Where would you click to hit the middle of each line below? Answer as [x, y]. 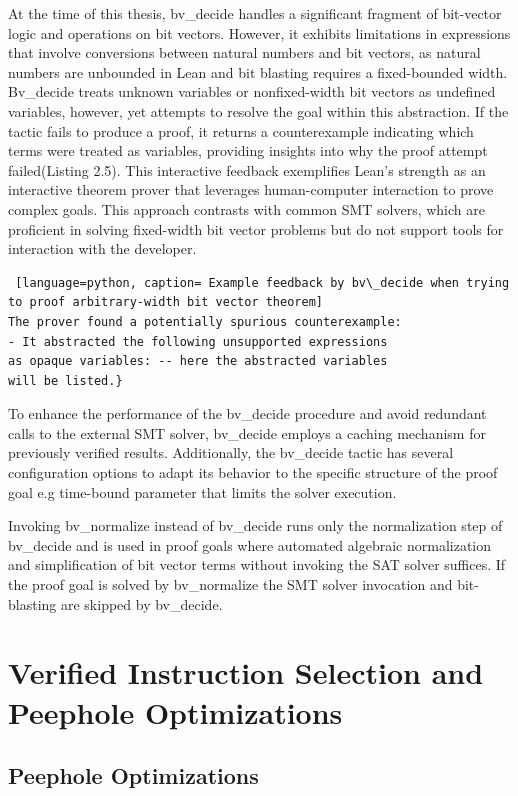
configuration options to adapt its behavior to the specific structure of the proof [253, 472]
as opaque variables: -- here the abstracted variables [198, 361]
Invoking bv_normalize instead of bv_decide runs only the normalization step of [255, 525]
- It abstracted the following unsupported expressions [198, 341]
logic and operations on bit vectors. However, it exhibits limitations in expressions [259, 32]
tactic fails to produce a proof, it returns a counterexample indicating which [241, 130]
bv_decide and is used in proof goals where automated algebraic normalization [250, 544]
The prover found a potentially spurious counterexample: [205, 321]
